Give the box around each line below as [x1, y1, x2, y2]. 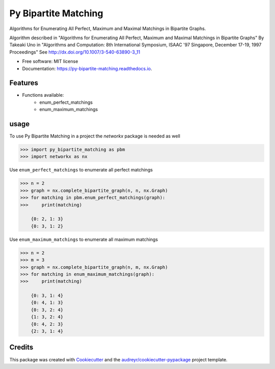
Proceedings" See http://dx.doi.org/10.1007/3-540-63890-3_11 [9, 49, 140, 55]
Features [9, 79, 38, 88]
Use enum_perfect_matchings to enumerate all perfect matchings [9, 167, 153, 173]
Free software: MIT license [22, 59, 78, 65]
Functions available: [22, 92, 64, 98]
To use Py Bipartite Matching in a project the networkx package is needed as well [9, 133, 180, 139]
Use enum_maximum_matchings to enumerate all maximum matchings [9, 236, 158, 242]
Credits [9, 343, 34, 352]
